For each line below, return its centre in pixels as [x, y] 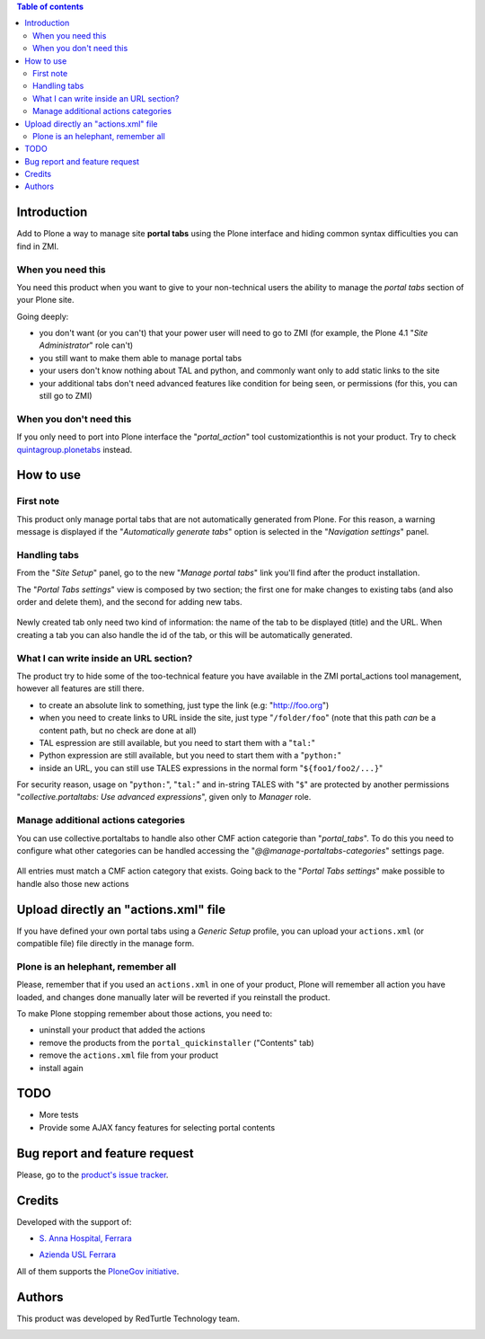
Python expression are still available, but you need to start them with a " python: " [190, 756]
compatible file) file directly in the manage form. [106, 944]
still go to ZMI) [66, 396]
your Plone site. [45, 300]
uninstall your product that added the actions [122, 1030]
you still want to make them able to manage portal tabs [141, 358]
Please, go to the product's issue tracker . [93, 1175]
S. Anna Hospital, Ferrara [85, 1238]
